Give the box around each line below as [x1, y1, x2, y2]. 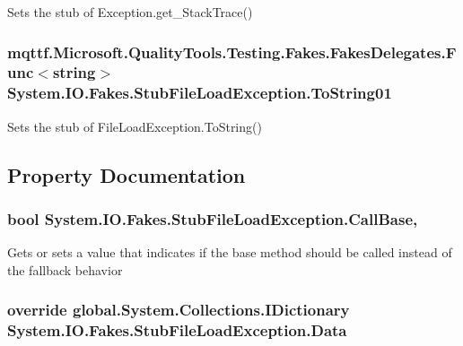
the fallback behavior [7, 260, 123, 279]
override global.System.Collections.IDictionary [7, 298, 350, 321]
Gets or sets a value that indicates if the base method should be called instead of [7, 243, 452, 262]
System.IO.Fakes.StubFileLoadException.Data [7, 319, 347, 342]
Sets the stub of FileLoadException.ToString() [7, 117, 262, 135]
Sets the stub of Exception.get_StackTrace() [7, 3, 253, 21]
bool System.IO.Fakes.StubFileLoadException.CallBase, [7, 207, 418, 229]
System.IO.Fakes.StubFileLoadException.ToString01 [7, 82, 392, 104]
